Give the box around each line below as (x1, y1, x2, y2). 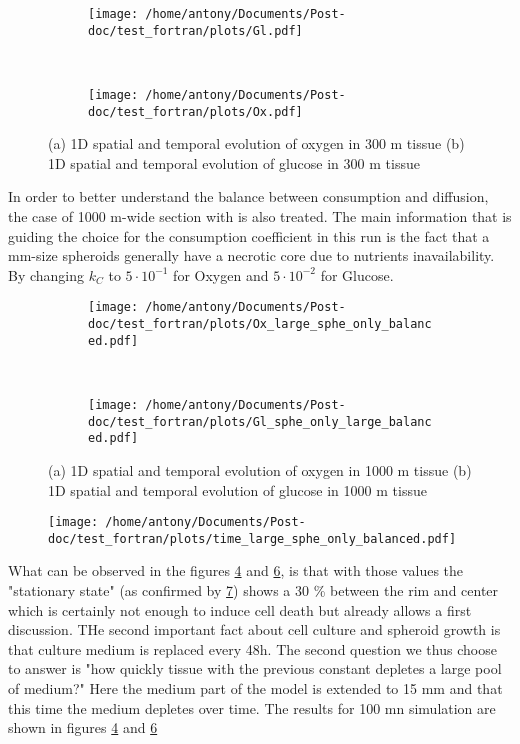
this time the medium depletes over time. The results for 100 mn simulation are (8, 697, 496, 718)
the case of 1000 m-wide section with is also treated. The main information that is (8, 206, 512, 226)
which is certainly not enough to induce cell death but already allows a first (8, 599, 472, 620)
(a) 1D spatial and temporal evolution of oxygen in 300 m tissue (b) (48, 133, 465, 154)
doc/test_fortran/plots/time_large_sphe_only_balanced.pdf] (48, 531, 457, 546)
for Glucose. (320, 264, 394, 285)
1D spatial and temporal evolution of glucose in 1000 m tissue (48, 479, 427, 500)
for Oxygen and (173, 264, 269, 285)
